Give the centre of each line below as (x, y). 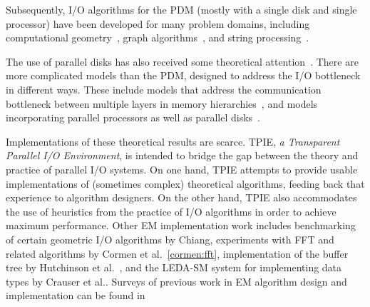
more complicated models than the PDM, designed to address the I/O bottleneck (183, 75)
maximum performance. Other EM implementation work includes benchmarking (181, 225)
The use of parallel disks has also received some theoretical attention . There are (182, 61)
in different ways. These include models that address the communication (164, 89)
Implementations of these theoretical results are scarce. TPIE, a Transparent (173, 141)
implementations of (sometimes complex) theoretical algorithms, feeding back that (185, 183)
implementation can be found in (76, 295)
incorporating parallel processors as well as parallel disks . (133, 117)
